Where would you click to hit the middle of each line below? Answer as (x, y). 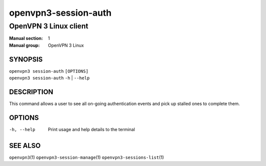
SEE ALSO (25, 146)
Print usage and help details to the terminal (92, 129)
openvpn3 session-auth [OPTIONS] (49, 71)
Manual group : (24, 45)
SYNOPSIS (26, 59)
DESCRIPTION (31, 92)
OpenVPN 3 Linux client (49, 26)
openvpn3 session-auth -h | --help (49, 78)
